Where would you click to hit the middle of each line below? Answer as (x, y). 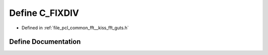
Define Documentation (45, 42)
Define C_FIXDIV (44, 13)
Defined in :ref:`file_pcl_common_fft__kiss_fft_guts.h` (75, 28)
